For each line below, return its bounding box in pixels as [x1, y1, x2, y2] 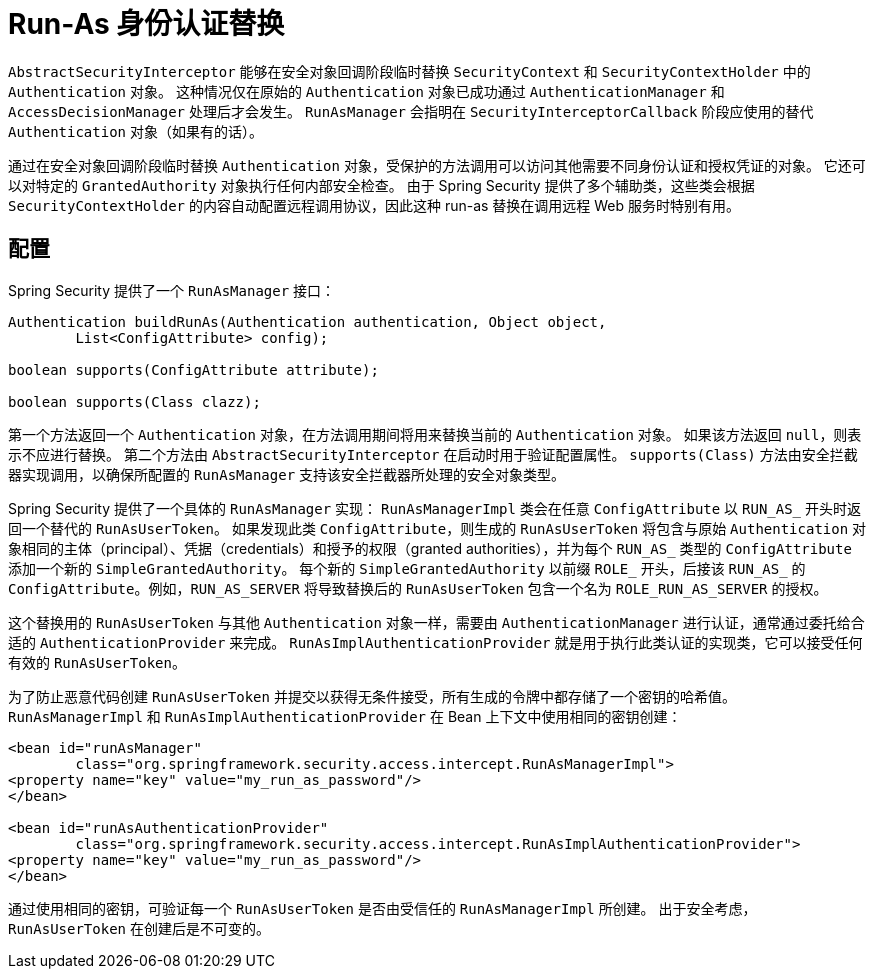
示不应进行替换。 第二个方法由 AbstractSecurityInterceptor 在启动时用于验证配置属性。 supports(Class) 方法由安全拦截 [8, 445, 858, 463]
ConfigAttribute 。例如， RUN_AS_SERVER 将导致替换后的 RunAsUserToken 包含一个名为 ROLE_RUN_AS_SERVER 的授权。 [8, 579, 828, 597]
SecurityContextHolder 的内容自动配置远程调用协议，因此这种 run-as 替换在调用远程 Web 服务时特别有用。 [8, 196, 741, 214]
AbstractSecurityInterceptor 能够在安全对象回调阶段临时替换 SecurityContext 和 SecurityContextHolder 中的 [8, 62, 811, 80]
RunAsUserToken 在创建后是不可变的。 [8, 919, 270, 937]
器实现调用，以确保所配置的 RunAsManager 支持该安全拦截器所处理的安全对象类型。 [8, 465, 566, 483]
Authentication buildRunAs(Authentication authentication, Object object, [8, 313, 607, 330]
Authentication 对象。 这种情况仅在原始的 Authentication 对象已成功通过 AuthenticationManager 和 [8, 82, 725, 100]
